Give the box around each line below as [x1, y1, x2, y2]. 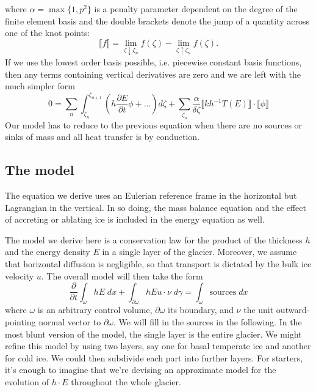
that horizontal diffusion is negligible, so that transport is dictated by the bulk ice [5, 257, 312, 270]
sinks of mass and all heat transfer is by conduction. [5, 130, 200, 143]
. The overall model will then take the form [41, 269, 203, 282]
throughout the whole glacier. [71, 375, 181, 388]
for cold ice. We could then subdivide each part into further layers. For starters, [5, 351, 303, 364]
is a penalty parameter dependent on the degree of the [94, 2, 298, 15]
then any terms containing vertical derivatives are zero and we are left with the [5, 67, 301, 80]
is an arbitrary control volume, [37, 303, 153, 316]
